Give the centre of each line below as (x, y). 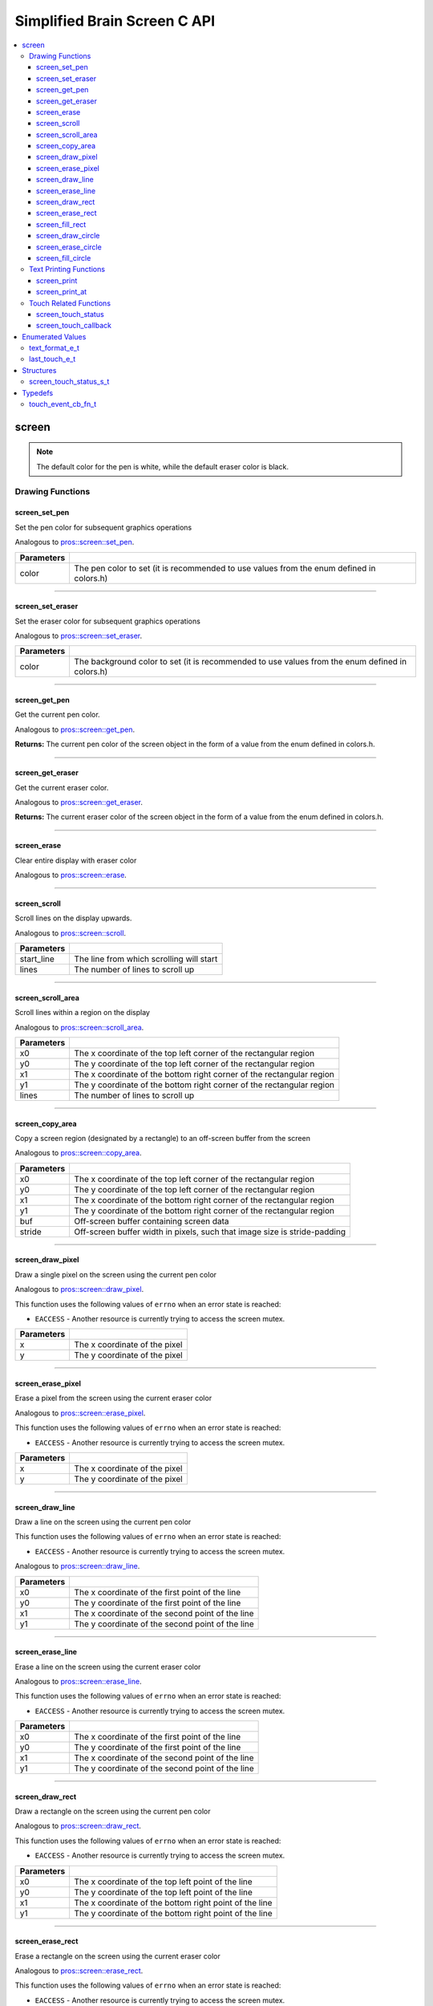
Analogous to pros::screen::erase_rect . (79, 1971)
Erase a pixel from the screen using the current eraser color (113, 1398)
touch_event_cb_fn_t (63, 404)
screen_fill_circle (64, 258)
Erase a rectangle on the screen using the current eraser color (117, 1956)
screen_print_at (62, 292)
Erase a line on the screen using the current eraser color (108, 1667)
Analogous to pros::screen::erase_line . (78, 1681)
